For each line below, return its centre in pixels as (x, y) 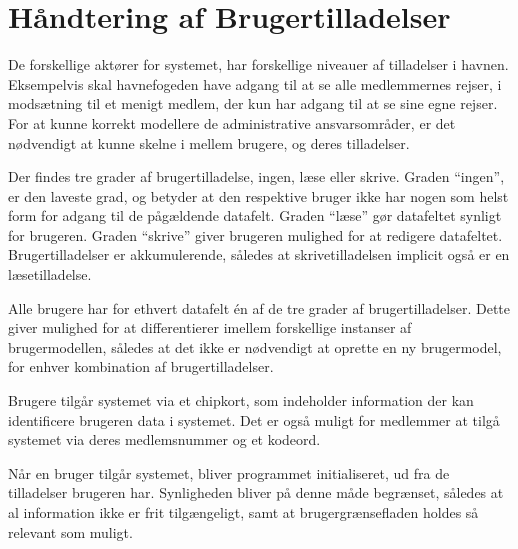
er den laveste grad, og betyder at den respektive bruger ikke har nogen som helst (258, 195)
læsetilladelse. (50, 274)
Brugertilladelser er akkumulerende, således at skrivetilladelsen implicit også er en (259, 254)
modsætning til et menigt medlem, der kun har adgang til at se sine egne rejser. (253, 103)
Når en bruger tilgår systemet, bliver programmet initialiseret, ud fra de (229, 472)
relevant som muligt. (70, 531)
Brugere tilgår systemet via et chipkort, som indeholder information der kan (241, 400)
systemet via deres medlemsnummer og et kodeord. (164, 439)
